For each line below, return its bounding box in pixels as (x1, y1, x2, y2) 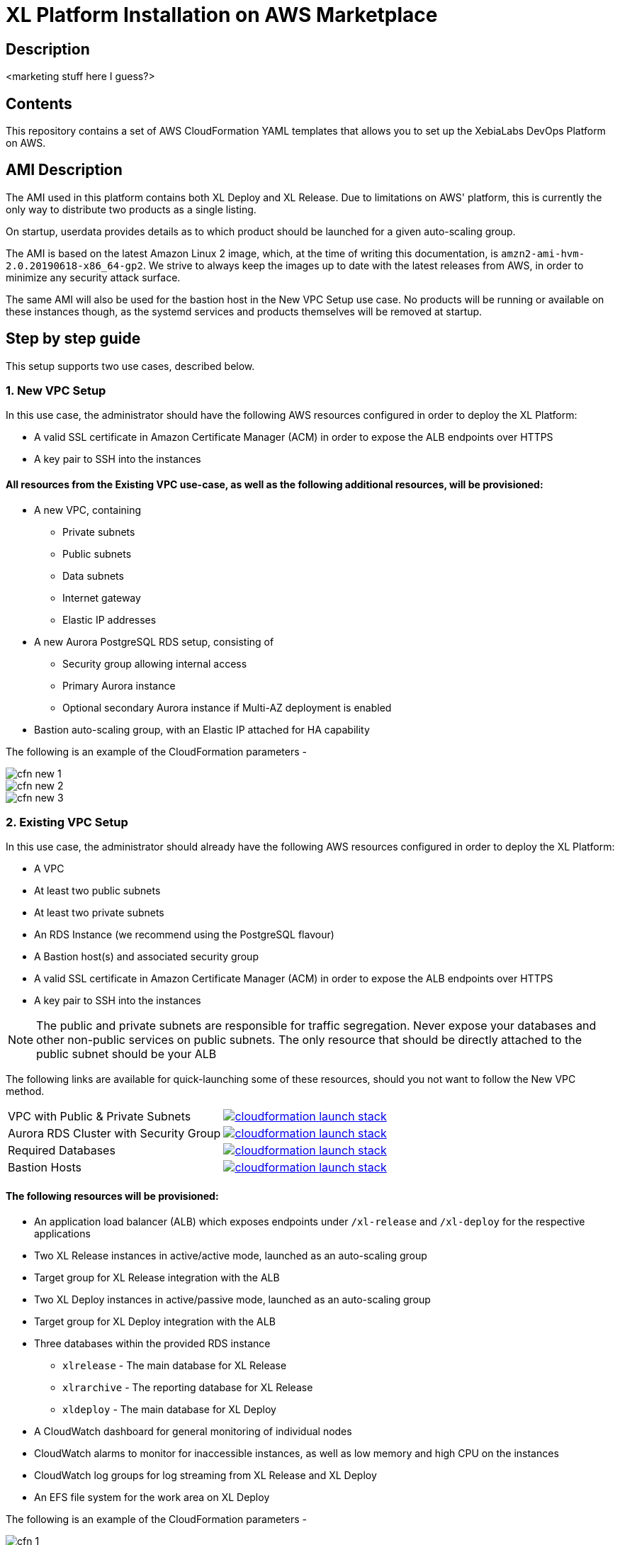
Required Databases (8, 1143, 115, 1158)
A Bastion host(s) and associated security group (34, 950, 259, 963)
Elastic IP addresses (62, 613, 157, 626)
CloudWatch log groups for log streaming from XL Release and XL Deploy (34, 1468, 377, 1481)
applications (34, 1227, 91, 1240)
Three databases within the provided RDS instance (34, 1337, 271, 1349)
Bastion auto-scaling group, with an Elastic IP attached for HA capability (34, 723, 370, 736)
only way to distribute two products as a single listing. (6, 203, 257, 215)
